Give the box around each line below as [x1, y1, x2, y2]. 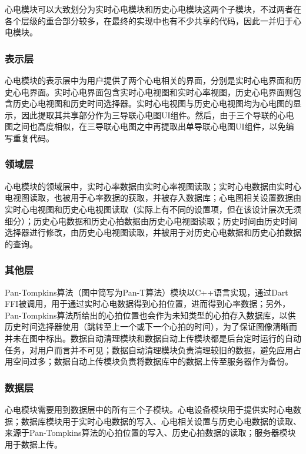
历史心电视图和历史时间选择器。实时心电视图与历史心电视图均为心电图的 [12, 97, 293, 110]
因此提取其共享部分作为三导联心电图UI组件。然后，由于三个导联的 [21, 108, 278, 121]
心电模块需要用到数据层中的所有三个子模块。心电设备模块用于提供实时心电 [5, 403, 293, 415]
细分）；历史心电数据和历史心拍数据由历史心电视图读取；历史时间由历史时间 [5, 214, 297, 227]
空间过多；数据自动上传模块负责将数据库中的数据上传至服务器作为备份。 [12, 355, 293, 367]
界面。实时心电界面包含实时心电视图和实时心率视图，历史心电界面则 [29, 85, 293, 98]
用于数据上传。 [5, 438, 62, 450]
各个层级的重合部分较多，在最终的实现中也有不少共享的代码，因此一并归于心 [5, 14, 301, 26]
